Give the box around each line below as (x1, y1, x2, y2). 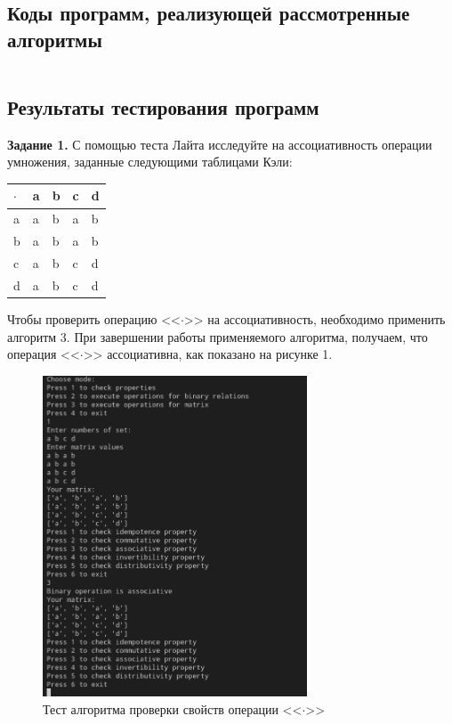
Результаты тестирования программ (7, 93, 319, 120)
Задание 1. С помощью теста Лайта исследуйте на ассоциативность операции (7, 134, 432, 153)
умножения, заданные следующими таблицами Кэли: (7, 152, 293, 171)
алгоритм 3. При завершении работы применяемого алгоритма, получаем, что (7, 327, 428, 346)
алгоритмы (7, 25, 102, 53)
